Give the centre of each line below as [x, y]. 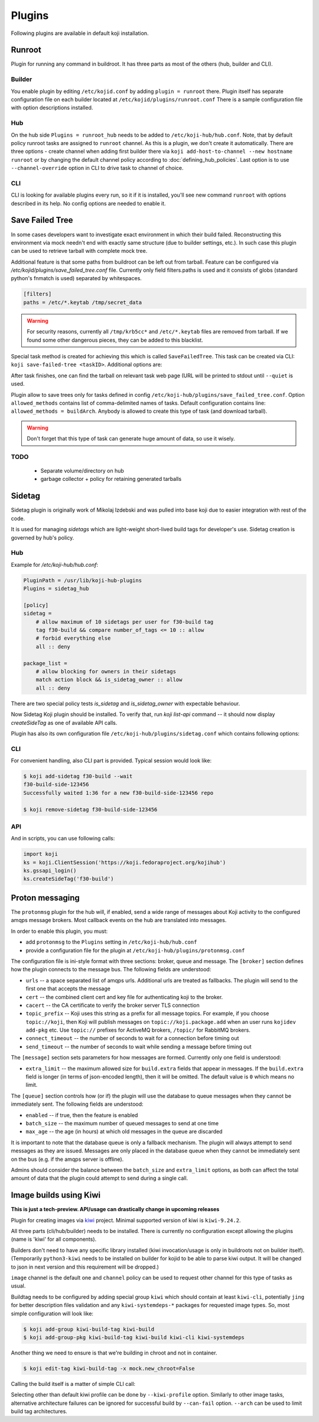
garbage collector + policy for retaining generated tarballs [111, 479]
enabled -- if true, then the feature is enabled [82, 1115]
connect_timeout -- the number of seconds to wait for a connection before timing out [132, 1038]
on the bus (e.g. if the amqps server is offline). [67, 1159]
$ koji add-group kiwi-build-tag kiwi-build [89, 1329]
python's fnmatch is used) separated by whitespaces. [76, 278]
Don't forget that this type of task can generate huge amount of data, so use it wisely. [131, 439]
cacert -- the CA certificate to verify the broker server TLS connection [113, 1005]
